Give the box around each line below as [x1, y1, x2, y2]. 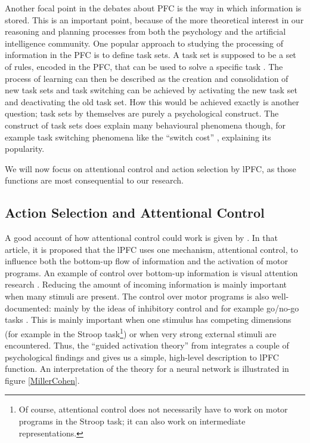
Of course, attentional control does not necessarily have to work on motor [18, 403, 288, 415]
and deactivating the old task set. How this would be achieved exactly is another [5, 95, 299, 108]
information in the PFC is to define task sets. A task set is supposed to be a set [5, 48, 296, 61]
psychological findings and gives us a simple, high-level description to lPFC [5, 350, 279, 363]
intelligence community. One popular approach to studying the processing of [5, 36, 284, 49]
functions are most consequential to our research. [5, 174, 184, 187]
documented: [5, 301, 51, 314]
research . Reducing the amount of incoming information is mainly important [5, 278, 287, 291]
